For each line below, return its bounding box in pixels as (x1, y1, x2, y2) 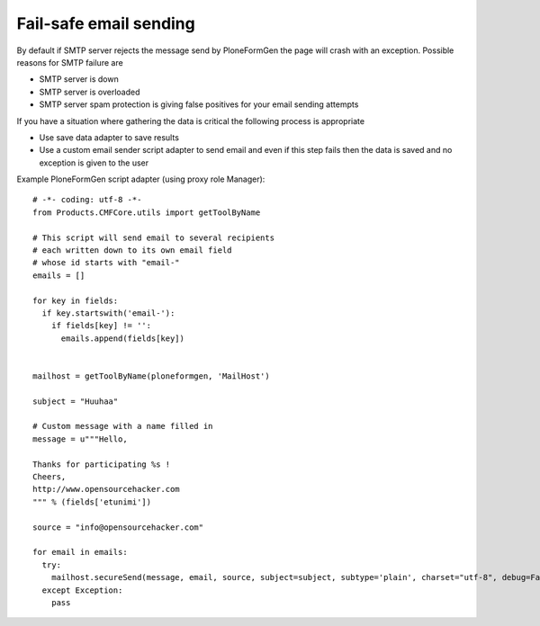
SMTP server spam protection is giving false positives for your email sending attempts (39, 99, 359, 110)
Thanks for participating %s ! (32, 459, 171, 469)
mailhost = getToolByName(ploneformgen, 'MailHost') (32, 371, 270, 381)
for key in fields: (32, 295, 119, 306)
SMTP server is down (39, 74, 119, 85)
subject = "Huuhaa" (32, 396, 119, 407)
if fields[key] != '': (50, 320, 152, 331)
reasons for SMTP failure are (16, 57, 123, 67)
